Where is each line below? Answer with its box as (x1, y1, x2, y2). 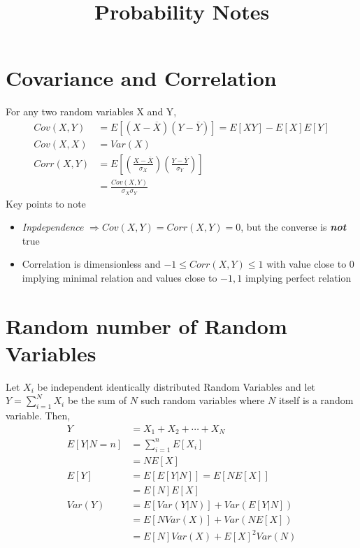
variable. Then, (6, 408, 71, 423)
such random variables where (141, 393, 265, 408)
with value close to (266, 257, 347, 271)
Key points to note (6, 196, 86, 210)
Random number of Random (6, 311, 287, 340)
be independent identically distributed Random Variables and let (37, 379, 316, 394)
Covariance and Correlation (6, 64, 277, 92)
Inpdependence (22, 219, 84, 234)
